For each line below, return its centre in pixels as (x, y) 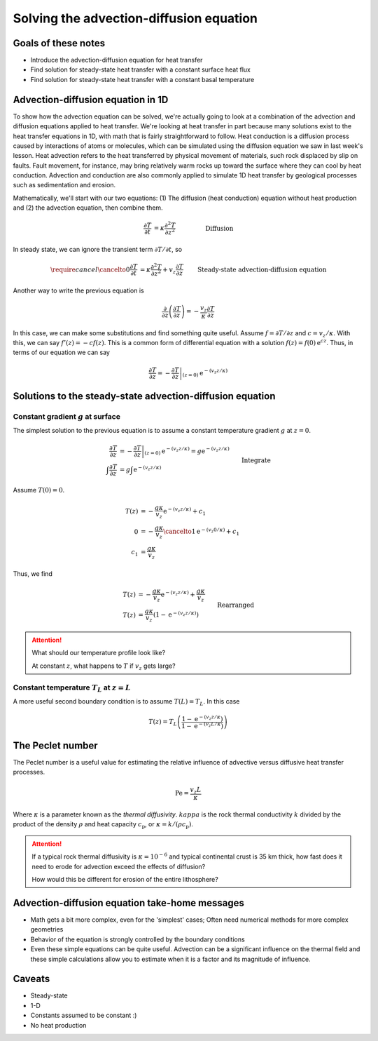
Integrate (256, 460)
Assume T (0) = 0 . (39, 490)
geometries (47, 929)
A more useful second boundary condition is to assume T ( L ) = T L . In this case (126, 702)
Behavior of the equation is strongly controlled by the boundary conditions (138, 939)
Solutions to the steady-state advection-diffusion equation (144, 396)
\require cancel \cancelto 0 (90, 269)
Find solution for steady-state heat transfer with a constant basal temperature (142, 79)
